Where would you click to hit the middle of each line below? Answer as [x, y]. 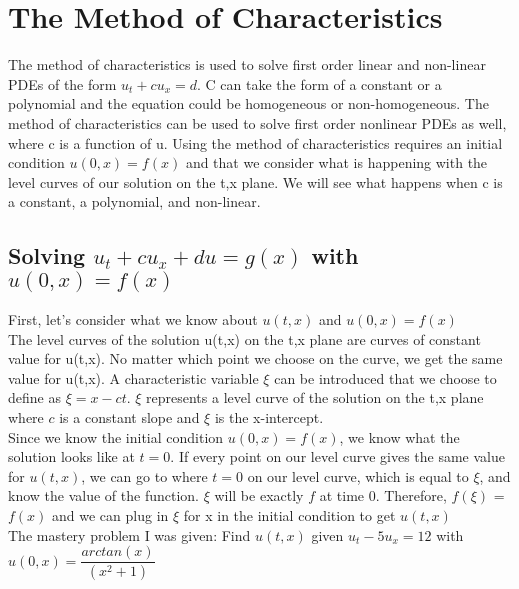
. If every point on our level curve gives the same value [337, 456]
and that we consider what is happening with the [336, 162]
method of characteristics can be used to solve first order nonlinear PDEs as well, [257, 122]
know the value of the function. [103, 495]
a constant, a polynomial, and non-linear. [134, 201]
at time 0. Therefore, [383, 495]
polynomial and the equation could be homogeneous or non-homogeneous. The [248, 103]
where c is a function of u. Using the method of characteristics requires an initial [255, 142]
